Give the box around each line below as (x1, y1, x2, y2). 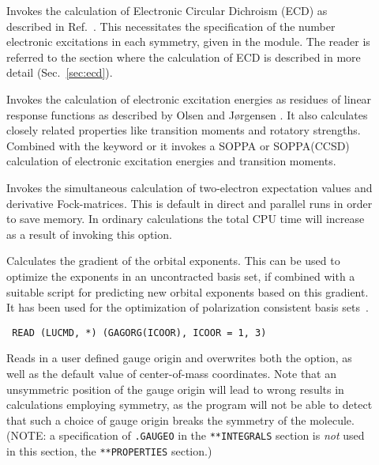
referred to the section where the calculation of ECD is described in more (6, 48, 361, 65)
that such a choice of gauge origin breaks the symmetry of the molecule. (6, 411, 355, 428)
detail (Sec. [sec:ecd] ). (6, 64, 113, 81)
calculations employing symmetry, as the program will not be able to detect (6, 396, 373, 413)
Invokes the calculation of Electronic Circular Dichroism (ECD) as (6, 2, 328, 18)
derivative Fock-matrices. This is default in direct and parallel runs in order (6, 195, 373, 211)
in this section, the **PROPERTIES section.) (6, 442, 212, 459)
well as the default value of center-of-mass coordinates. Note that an (6, 365, 337, 381)
